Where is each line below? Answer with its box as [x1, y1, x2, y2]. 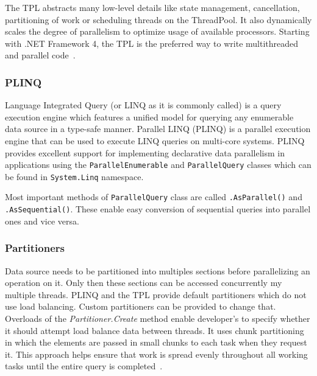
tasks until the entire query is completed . [5, 360, 163, 372]
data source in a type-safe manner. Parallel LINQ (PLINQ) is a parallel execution [5, 122, 311, 135]
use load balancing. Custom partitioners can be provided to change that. [5, 300, 276, 313]
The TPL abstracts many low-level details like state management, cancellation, [5, 1, 300, 13]
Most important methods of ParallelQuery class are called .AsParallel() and [5, 190, 302, 203]
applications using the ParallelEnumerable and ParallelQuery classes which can [5, 158, 312, 171]
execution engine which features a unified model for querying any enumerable [5, 110, 294, 123]
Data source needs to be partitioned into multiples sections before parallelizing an [5, 264, 310, 277]
